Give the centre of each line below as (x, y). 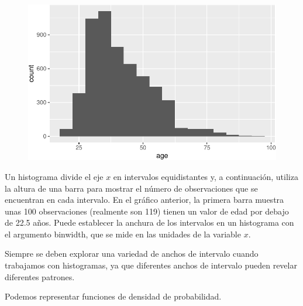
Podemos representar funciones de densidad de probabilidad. (113, 296)
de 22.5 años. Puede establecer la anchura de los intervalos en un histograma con (149, 222)
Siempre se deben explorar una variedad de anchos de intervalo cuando (132, 254)
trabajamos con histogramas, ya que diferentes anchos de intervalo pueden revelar (151, 265)
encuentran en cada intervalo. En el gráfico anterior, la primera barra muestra (144, 200)
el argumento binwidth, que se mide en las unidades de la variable (123, 234)
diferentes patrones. (40, 276)
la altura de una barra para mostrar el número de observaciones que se (131, 188)
